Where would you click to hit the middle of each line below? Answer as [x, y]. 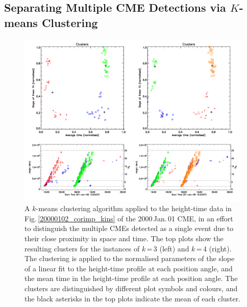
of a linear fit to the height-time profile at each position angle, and [129, 268]
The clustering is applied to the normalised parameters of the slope [130, 258]
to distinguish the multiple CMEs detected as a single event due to [129, 228]
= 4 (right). [214, 248]
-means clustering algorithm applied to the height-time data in [134, 208]
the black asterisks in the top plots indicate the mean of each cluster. [133, 298]
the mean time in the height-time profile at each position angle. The [131, 278]
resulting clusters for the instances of [82, 248]
